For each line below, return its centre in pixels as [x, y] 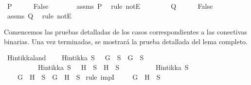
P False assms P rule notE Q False [110, 6]
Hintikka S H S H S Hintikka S [113, 67]
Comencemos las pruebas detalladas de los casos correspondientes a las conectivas [125, 32]
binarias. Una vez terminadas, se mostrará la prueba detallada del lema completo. [126, 41]
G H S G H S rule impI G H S [89, 76]
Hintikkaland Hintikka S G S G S [75, 58]
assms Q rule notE [39, 15]
